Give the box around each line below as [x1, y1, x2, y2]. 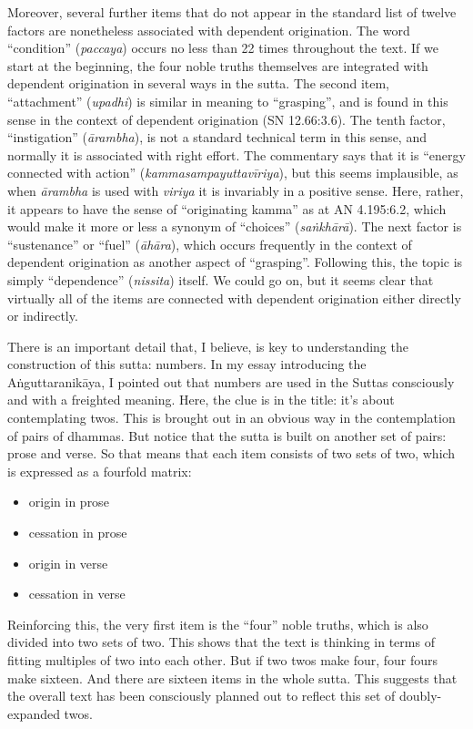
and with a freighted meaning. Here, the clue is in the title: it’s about [7, 390, 395, 409]
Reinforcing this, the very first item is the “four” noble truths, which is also [7, 614, 428, 633]
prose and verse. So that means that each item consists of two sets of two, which [7, 444, 456, 463]
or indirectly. [7, 306, 78, 325]
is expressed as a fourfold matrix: [7, 461, 192, 480]
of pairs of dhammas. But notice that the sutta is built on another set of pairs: [7, 426, 447, 445]
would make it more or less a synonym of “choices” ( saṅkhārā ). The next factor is [7, 217, 462, 236]
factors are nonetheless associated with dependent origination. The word [7, 20, 410, 39]
